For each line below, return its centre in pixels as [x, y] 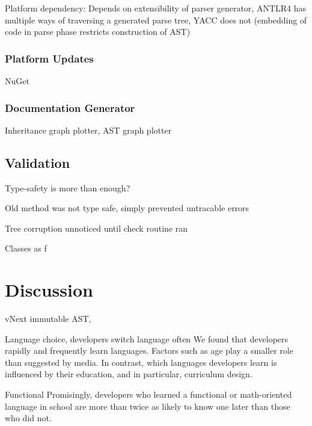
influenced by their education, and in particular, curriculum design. [129, 374]
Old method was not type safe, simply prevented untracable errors [127, 208]
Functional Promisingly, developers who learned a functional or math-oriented [148, 394]
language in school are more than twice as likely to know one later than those [148, 406]
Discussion [49, 290]
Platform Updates [49, 58]
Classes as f [26, 248]
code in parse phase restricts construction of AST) [98, 32]
